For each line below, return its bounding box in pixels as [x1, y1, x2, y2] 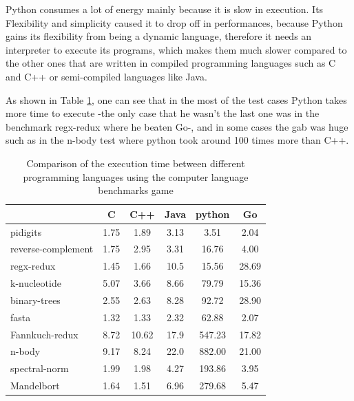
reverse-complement [10, 241, 94, 256]
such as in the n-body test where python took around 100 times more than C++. [6, 133, 349, 147]
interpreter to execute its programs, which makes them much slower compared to [6, 42, 347, 56]
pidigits [10, 224, 42, 239]
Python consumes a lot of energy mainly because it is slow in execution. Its [6, 2, 324, 16]
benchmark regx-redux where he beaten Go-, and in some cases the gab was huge [6, 119, 348, 133]
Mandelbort [10, 378, 60, 393]
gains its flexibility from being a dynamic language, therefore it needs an [6, 29, 312, 43]
